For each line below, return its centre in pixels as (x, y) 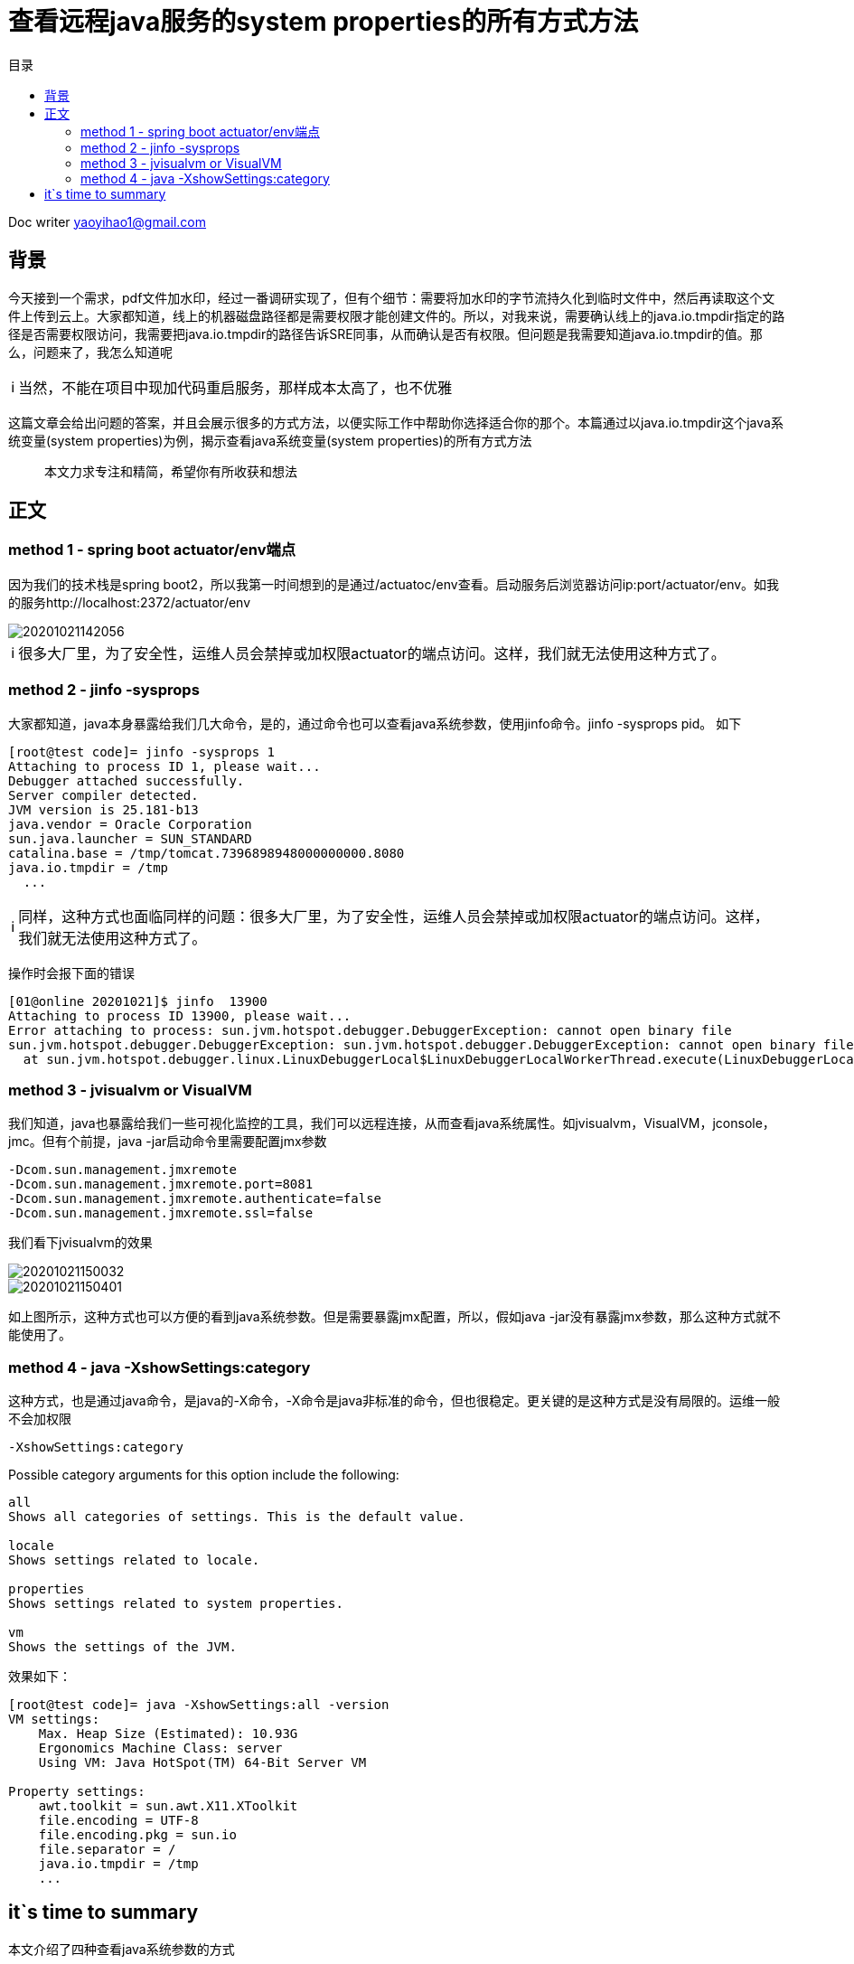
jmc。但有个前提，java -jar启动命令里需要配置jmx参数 (168, 1142)
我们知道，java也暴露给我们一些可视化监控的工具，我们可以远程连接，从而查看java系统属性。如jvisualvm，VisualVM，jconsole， (392, 1123)
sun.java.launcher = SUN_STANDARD (130, 838)
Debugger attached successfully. (127, 780)
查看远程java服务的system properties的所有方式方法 (324, 22)
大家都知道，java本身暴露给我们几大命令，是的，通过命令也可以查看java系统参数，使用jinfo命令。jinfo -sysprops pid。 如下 (375, 723)
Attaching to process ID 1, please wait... (164, 766)
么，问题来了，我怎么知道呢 (90, 352)
